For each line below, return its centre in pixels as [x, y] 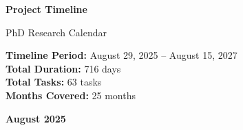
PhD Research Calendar [56, 32]
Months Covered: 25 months [71, 95]
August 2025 [36, 118]
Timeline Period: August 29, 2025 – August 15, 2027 [122, 55]
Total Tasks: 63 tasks [54, 82]
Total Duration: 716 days [63, 68]
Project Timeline [46, 9]
